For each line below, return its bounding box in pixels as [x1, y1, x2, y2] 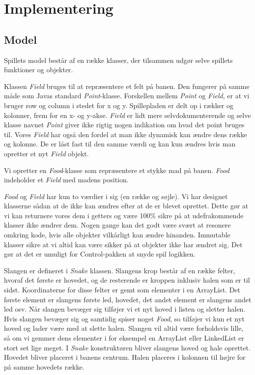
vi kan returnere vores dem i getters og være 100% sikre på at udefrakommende [4, 210, 244, 220]
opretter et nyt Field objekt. [4, 148, 89, 158]
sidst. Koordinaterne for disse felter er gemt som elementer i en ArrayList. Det [4, 285, 240, 295]
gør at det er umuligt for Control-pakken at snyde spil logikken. [4, 249, 196, 259]
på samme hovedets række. [4, 361, 85, 372]
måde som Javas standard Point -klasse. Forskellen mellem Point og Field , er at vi [4, 90, 250, 101]
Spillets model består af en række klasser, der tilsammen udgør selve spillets [4, 55, 233, 65]
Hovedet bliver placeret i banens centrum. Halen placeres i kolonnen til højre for [4, 352, 246, 362]
